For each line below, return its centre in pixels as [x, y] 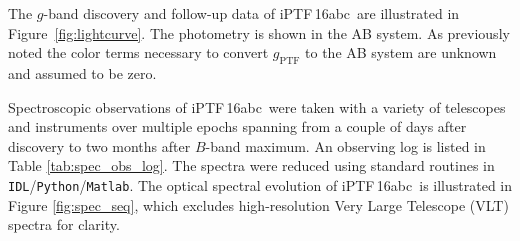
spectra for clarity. [64, 224]
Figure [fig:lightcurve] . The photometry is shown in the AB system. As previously [259, 32]
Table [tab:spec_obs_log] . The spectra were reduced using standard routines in [251, 165]
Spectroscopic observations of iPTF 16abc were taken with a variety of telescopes [257, 106]
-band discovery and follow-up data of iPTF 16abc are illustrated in [251, 13]
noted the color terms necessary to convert [138, 52]
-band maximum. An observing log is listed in [345, 145]
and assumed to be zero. [82, 72]
